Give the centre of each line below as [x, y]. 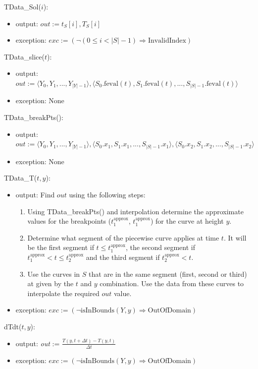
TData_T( [21, 178]
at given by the [51, 283]
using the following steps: [107, 194]
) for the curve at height [187, 221]
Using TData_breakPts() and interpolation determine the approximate [135, 211]
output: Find [35, 194]
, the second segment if [160, 247]
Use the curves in [54, 274]
